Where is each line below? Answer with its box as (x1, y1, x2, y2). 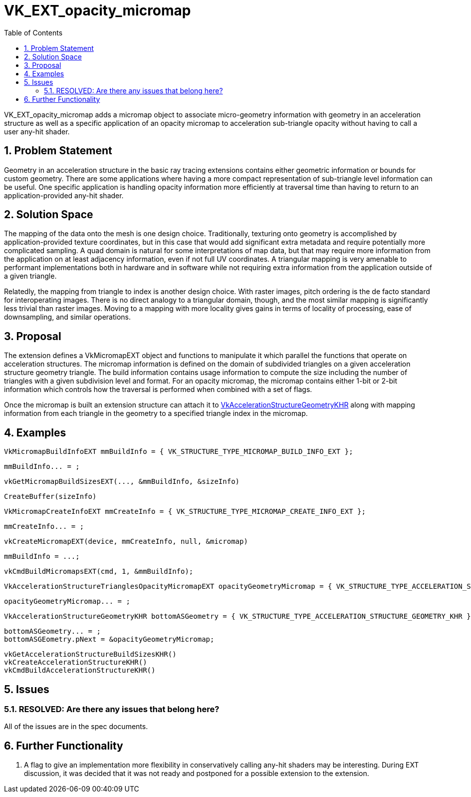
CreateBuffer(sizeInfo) (4, 492, 97, 501)
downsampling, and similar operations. (4, 313, 131, 322)
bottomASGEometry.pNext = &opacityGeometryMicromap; (4, 635, 215, 644)
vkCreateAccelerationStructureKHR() (4, 658, 147, 667)
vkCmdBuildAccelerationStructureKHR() (4, 666, 156, 675)
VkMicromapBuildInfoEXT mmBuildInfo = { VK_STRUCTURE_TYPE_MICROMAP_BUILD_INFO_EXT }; (4, 447, 353, 456)
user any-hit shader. (4, 127, 70, 136)
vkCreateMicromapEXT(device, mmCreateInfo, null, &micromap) (4, 537, 248, 546)
